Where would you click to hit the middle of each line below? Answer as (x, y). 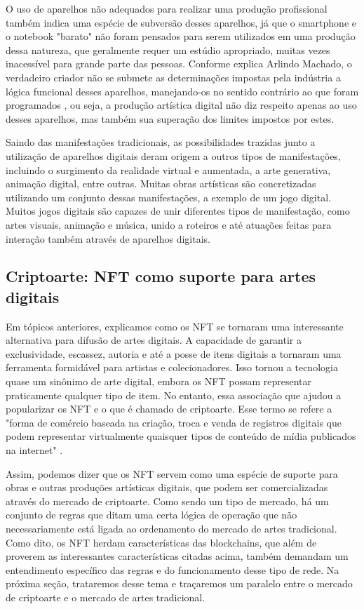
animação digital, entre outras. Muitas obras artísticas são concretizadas (161, 183)
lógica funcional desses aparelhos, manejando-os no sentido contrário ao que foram (182, 91)
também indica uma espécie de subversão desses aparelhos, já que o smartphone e (181, 22)
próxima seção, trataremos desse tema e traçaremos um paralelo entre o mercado (179, 583)
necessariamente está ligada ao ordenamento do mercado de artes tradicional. (171, 528)
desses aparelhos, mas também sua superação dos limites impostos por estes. (170, 118)
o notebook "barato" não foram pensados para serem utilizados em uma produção (181, 36)
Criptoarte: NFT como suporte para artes (161, 276)
